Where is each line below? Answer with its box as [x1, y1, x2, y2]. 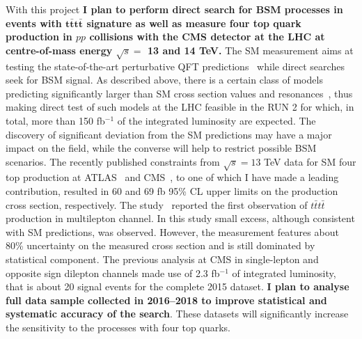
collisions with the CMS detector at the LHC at [89, 29, 325, 44]
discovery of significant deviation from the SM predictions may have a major [6, 127, 332, 141]
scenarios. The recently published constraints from [6, 154, 220, 168]
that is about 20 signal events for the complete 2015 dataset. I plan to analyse [6, 279, 349, 294]
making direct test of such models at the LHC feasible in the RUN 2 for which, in [6, 100, 354, 114]
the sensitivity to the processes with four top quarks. [6, 320, 230, 334]
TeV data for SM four [264, 154, 356, 168]
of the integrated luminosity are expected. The [117, 113, 316, 127]
